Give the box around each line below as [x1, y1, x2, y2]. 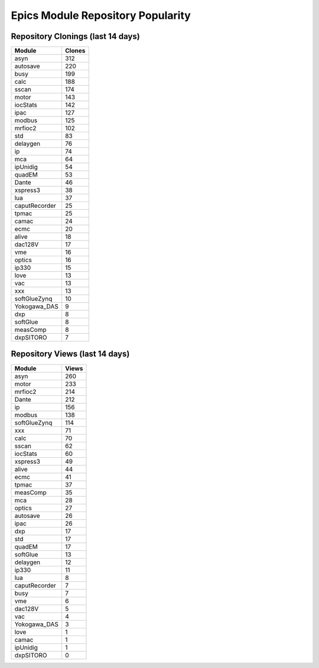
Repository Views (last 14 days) [11, 349, 130, 359]
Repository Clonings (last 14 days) [11, 31, 140, 41]
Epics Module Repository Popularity [11, 9, 191, 22]
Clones [65, 47, 86, 55]
